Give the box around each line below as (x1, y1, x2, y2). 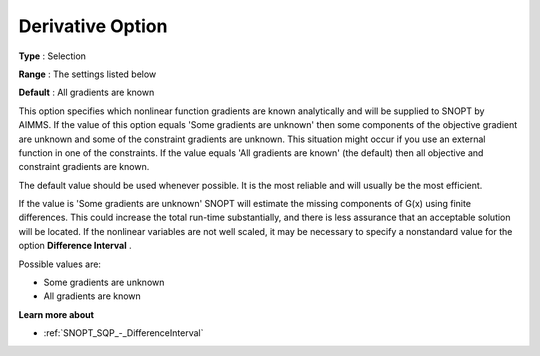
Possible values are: (18, 258, 102, 270)
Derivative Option (18, 15, 168, 37)
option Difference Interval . (18, 240, 132, 252)
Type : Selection (18, 50, 87, 62)
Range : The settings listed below (18, 68, 157, 80)
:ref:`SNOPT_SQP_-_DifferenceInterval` (43, 327, 204, 339)
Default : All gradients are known (18, 86, 155, 99)
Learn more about (18, 308, 95, 320)
